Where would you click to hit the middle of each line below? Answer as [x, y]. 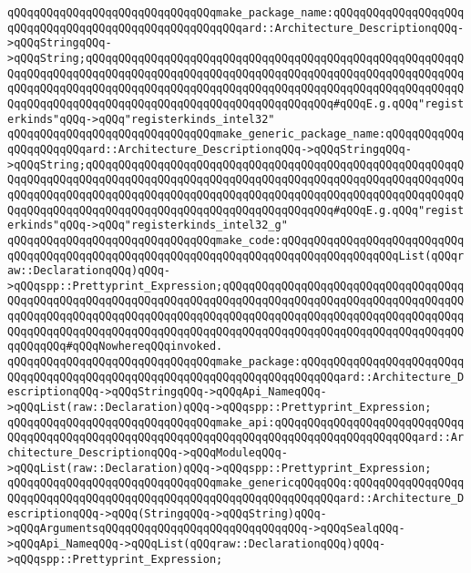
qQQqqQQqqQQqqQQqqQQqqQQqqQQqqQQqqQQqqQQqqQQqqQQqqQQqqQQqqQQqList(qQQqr [236, 256]
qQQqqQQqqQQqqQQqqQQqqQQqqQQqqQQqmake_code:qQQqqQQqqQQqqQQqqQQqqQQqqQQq [236, 240]
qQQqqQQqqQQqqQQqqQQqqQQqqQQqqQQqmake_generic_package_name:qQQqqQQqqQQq [236, 134]
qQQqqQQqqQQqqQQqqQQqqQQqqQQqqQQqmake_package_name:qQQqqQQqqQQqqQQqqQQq [236, 13]
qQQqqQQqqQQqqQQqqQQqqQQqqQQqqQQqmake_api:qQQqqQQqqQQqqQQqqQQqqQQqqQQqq [236, 422]
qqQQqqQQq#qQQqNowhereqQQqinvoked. [115, 347]
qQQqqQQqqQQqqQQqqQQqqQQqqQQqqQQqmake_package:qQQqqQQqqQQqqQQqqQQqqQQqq [236, 362]
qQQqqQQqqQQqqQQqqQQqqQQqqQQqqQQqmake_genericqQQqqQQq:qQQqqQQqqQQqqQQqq [236, 483]
